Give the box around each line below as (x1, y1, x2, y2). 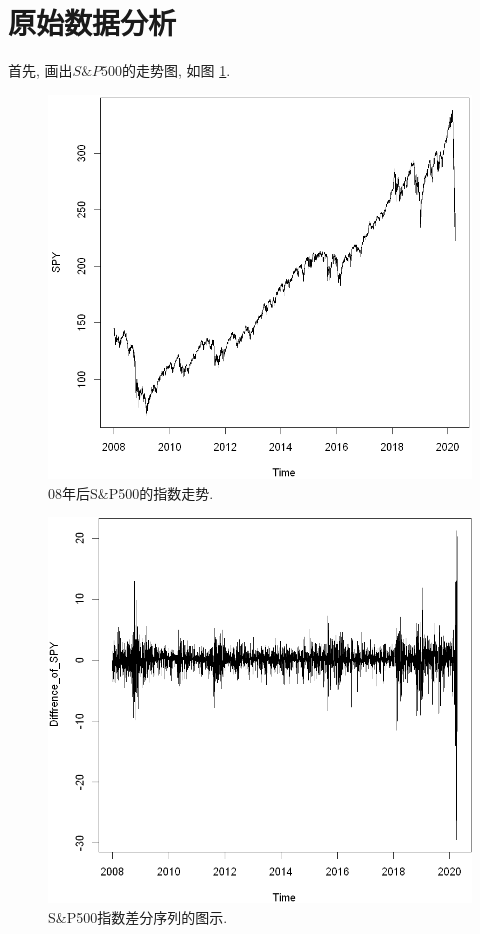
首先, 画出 (8, 60, 73, 81)
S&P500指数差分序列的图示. (48, 906, 228, 927)
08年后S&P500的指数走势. (48, 482, 214, 503)
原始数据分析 (8, 2, 177, 43)
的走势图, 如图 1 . (122, 60, 231, 81)
